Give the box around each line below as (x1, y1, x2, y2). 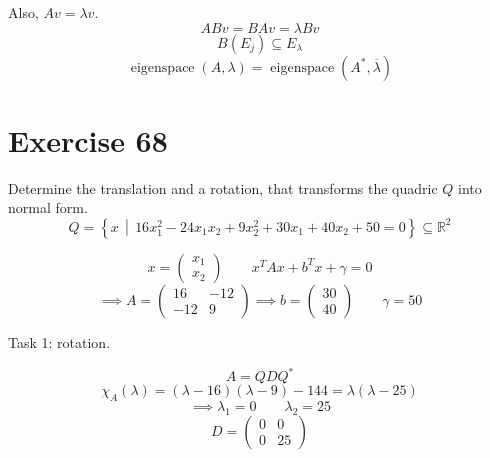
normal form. (8, 197, 88, 218)
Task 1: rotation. (8, 331, 111, 352)
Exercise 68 (8, 119, 168, 160)
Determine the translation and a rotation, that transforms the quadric (8, 177, 438, 198)
